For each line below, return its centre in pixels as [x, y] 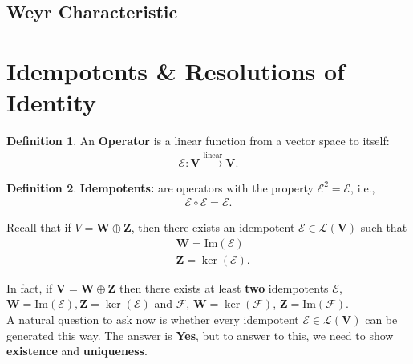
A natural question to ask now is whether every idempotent [153, 319]
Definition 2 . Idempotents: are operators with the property [160, 187]
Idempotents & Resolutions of [176, 70]
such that [384, 227]
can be [381, 319]
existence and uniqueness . [77, 351]
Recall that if [39, 227]
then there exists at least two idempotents [224, 287]
